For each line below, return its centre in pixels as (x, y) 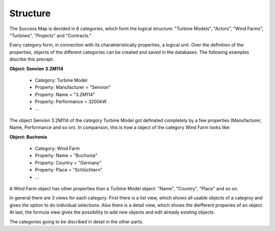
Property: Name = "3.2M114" (65, 94)
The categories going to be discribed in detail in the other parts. (76, 221)
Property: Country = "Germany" (68, 163)
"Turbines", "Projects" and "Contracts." (50, 35)
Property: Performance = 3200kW (71, 101)
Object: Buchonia (28, 137)
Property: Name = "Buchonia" (66, 156)
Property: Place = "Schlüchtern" (69, 170)
